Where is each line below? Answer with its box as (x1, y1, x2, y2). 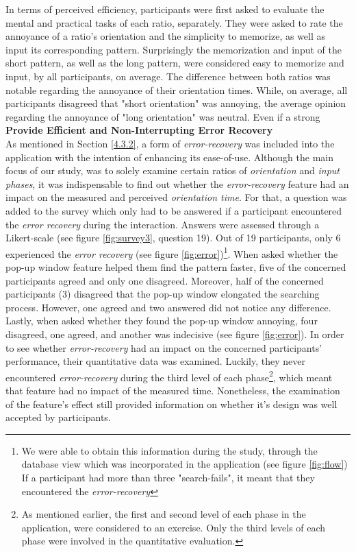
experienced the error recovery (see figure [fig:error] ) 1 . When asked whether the (5, 244, 338, 261)
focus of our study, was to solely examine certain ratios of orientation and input (5, 163, 340, 178)
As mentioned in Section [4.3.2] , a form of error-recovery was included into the (5, 136, 335, 150)
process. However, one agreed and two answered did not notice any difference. (5, 300, 331, 314)
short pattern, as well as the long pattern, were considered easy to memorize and (5, 56, 344, 70)
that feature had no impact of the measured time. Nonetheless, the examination (5, 383, 340, 397)
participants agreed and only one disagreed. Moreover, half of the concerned (5, 273, 324, 287)
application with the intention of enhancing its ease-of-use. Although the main (5, 149, 333, 164)
